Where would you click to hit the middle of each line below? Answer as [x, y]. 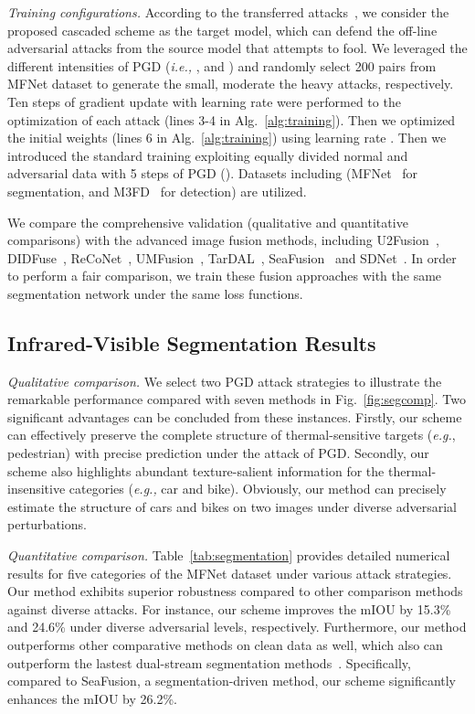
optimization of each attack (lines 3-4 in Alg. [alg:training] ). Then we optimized [232, 119]
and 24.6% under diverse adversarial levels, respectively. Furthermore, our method [237, 627]
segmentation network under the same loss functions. [155, 293]
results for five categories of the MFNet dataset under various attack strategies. [230, 573]
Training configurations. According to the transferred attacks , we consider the [228, 12]
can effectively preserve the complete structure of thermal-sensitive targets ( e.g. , [232, 435]
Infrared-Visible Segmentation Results [192, 342]
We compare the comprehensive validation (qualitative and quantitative [208, 222]
